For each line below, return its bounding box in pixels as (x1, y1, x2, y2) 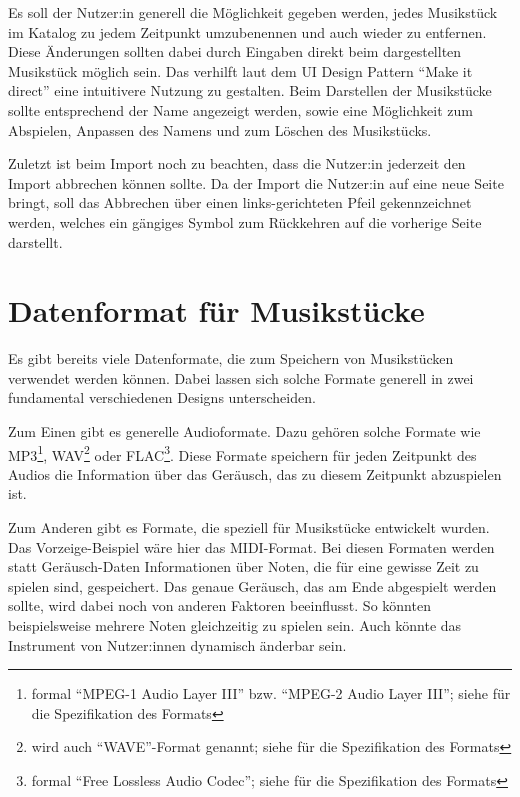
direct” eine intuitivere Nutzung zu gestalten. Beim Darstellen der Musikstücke (8, 80, 492, 101)
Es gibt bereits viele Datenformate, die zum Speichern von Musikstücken (8, 348, 454, 369)
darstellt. (8, 231, 63, 252)
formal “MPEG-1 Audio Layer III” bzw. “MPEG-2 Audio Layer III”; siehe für (31, 683, 511, 704)
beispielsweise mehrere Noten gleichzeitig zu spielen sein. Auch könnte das (8, 615, 462, 636)
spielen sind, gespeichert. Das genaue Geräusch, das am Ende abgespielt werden (8, 575, 497, 596)
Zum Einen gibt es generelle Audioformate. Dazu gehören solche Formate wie (8, 421, 481, 442)
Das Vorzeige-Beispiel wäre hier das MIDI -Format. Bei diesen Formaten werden (8, 536, 495, 557)
